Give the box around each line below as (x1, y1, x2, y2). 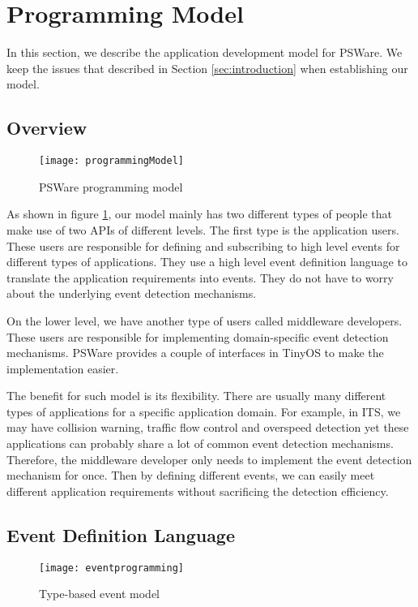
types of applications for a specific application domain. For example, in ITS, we (6, 403, 401, 420)
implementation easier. (6, 359, 119, 377)
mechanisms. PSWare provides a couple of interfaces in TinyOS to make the (6, 344, 384, 361)
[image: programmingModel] (39, 155, 184, 167)
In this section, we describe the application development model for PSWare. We (6, 44, 403, 61)
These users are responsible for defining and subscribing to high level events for (6, 237, 400, 254)
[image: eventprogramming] (39, 562, 184, 574)
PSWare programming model (39, 178, 183, 195)
